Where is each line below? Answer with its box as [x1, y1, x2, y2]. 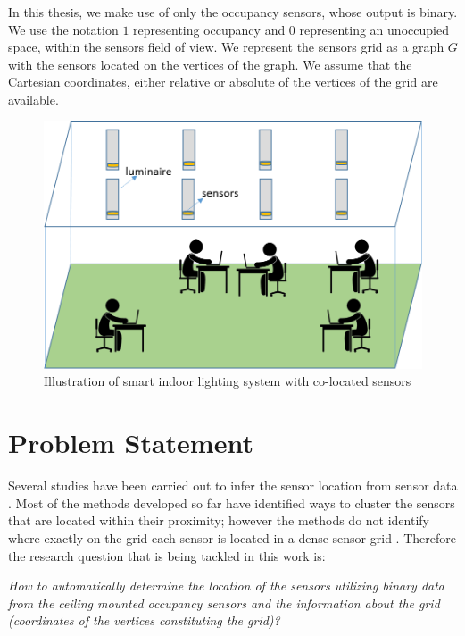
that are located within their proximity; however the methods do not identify [8, 511, 429, 530]
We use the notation [8, 20, 119, 38]
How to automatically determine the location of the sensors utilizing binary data [8, 576, 445, 595]
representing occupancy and [133, 20, 286, 38]
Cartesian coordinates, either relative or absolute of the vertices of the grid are [8, 72, 438, 91]
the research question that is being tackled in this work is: [8, 546, 326, 565]
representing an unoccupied [299, 20, 449, 38]
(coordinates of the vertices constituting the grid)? [8, 611, 280, 630]
